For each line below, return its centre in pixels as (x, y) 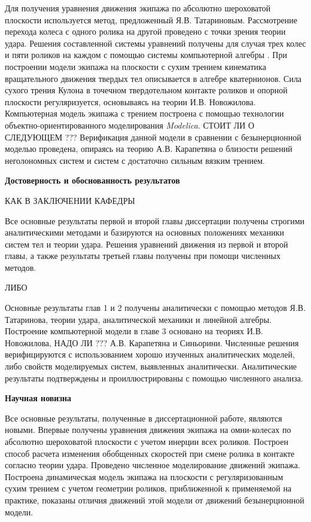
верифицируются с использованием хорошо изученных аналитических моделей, (150, 354)
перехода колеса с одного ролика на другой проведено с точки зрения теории (145, 31)
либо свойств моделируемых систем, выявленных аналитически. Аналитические (151, 366)
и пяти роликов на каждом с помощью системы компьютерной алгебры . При (146, 55)
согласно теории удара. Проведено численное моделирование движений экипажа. (153, 465)
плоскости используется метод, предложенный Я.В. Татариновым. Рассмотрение (151, 19)
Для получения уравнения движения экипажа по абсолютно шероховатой (138, 8)
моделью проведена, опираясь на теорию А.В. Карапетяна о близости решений (149, 149)
